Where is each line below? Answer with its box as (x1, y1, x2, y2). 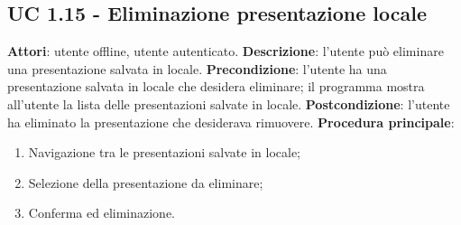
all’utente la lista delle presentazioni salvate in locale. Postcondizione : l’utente (7, 94, 450, 113)
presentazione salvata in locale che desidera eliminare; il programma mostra (7, 77, 425, 96)
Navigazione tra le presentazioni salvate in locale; (28, 143, 301, 162)
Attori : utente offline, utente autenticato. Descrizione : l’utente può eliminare (7, 42, 444, 61)
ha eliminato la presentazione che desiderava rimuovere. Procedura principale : (7, 112, 455, 131)
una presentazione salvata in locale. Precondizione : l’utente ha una (7, 59, 387, 78)
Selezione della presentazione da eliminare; (28, 173, 263, 192)
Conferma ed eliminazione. (28, 203, 176, 222)
